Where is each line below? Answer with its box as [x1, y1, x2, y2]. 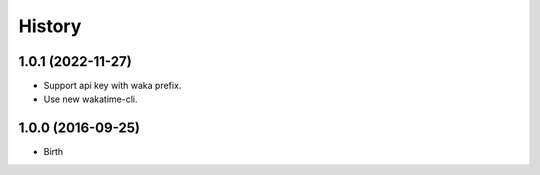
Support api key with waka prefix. [43, 80, 182, 92]
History [18, 15, 82, 37]
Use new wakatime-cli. [43, 93, 138, 105]
